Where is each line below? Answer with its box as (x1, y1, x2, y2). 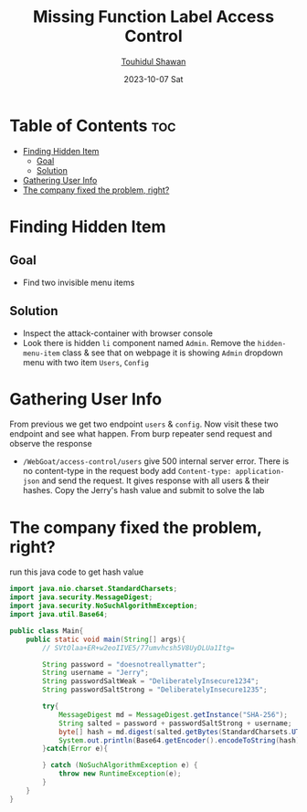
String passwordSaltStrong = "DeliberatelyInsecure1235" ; (42, 685, 268, 695)
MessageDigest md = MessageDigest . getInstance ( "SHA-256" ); (58, 710, 288, 719)
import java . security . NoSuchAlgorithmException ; (9, 601, 198, 611)
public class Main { (9, 626, 84, 636)
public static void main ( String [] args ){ (26, 635, 185, 644)
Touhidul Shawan (121, 56, 186, 67)
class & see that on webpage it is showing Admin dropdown (62, 347, 283, 358)
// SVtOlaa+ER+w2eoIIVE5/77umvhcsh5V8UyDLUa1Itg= (42, 643, 235, 652)
